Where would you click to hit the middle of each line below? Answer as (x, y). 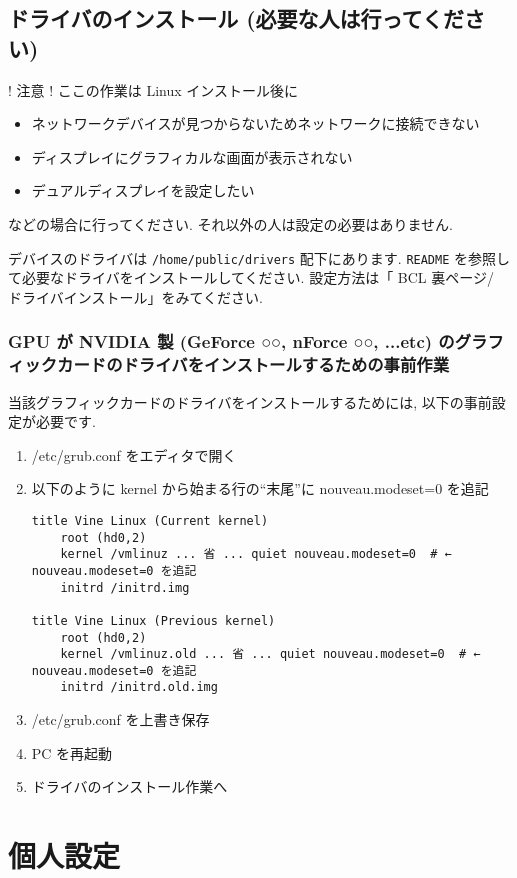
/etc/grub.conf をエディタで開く (134, 454)
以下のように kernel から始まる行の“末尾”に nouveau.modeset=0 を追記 (260, 488)
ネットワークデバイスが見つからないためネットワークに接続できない (255, 123)
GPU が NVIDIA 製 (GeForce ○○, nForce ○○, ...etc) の (231, 341)
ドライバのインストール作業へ (129, 786)
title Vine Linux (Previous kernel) (153, 620)
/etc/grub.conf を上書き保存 (120, 719)
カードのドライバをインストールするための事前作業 (253, 364)
